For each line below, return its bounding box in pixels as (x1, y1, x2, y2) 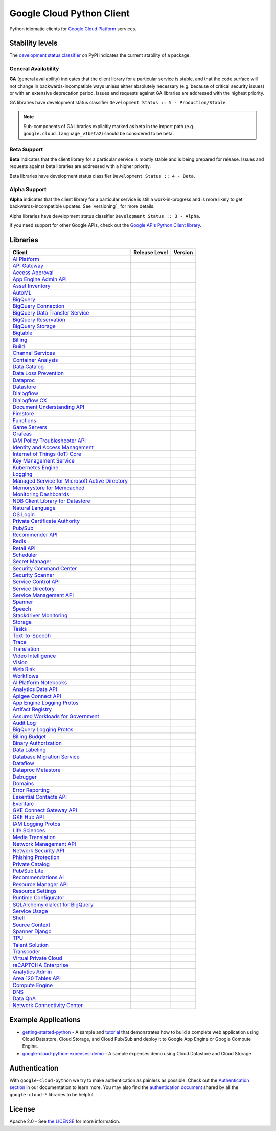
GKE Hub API (12, 813, 44, 821)
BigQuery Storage (12, 323, 56, 330)
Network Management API (12, 841, 76, 848)
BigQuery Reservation (12, 316, 66, 323)
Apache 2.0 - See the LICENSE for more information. (9, 1118, 120, 1124)
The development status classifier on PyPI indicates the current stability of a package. (9, 52, 191, 58)
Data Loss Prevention (12, 370, 64, 377)
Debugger (12, 773, 37, 781)
